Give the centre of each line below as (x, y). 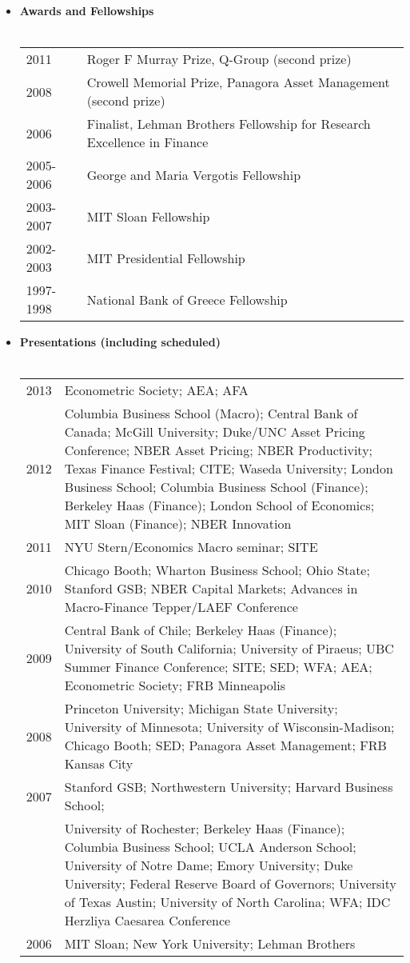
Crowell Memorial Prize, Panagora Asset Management (238, 82)
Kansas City (99, 764)
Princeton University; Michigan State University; (201, 709)
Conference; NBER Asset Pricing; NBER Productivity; (219, 450)
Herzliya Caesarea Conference (147, 921)
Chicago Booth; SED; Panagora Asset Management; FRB (225, 745)
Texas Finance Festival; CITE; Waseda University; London (229, 469)
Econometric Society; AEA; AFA (156, 390)
